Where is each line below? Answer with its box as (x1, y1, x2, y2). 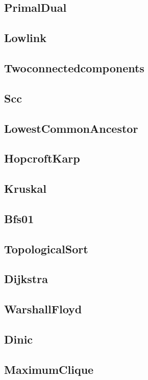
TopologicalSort (4, 241, 88, 256)
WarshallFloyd (4, 301, 82, 317)
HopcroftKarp (4, 150, 80, 166)
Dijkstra (4, 271, 48, 287)
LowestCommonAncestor (4, 120, 138, 136)
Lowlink (4, 30, 46, 46)
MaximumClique (4, 361, 94, 377)
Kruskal (4, 181, 47, 196)
